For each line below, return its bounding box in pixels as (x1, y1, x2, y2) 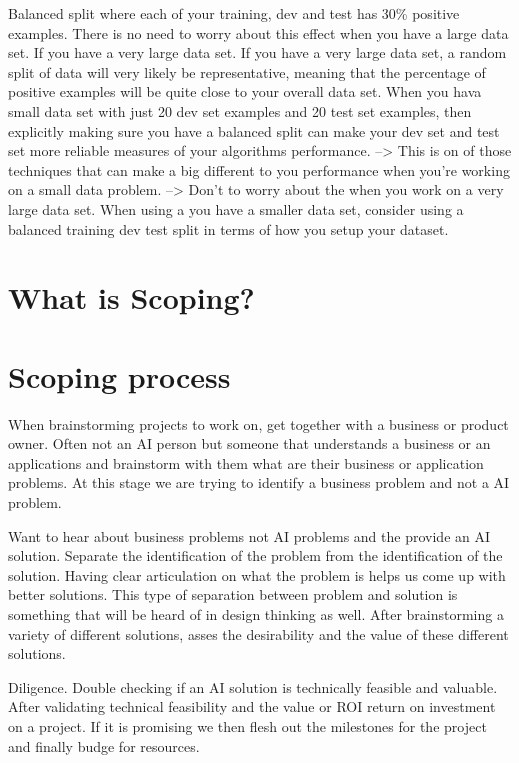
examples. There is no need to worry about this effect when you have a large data (8, 22, 509, 43)
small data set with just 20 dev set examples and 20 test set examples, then (8, 100, 472, 121)
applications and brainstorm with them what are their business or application (8, 452, 484, 473)
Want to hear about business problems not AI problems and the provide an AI (8, 525, 491, 546)
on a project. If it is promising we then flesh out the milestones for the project (8, 715, 487, 736)
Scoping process (8, 355, 231, 396)
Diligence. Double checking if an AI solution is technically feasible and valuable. (8, 676, 498, 697)
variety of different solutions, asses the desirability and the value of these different (8, 623, 509, 644)
